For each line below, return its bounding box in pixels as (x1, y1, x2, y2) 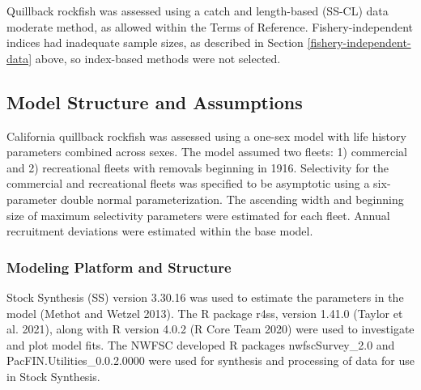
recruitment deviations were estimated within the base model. (6, 223, 313, 240)
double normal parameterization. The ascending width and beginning (60, 190, 404, 207)
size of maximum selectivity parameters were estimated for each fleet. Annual (6, 206, 390, 223)
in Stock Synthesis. (6, 367, 100, 384)
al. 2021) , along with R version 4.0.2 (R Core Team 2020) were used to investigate (6, 320, 415, 337)
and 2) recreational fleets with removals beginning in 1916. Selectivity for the (6, 159, 389, 176)
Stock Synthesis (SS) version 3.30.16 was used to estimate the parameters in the (6, 288, 404, 305)
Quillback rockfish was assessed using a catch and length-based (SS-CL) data (6, 2, 389, 19)
